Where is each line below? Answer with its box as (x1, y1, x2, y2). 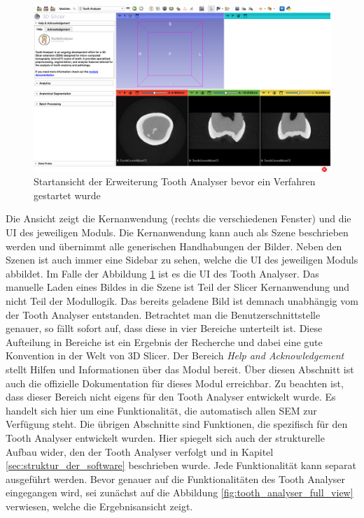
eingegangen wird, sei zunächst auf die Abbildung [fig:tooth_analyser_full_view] (6, 485, 353, 500)
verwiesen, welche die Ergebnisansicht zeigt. (6, 498, 193, 513)
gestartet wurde (34, 187, 101, 202)
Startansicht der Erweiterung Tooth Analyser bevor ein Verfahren (34, 174, 316, 189)
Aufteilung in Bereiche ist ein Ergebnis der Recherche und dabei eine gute (6, 334, 323, 349)
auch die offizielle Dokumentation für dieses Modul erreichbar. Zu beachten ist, (6, 375, 344, 390)
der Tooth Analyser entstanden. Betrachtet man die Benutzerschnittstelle (6, 307, 321, 322)
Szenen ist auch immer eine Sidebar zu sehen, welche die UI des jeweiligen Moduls (6, 252, 358, 267)
